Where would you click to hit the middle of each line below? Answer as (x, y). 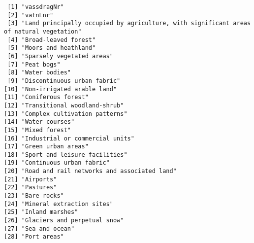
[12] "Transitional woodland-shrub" (64, 105)
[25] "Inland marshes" (41, 212)
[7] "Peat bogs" (34, 64)
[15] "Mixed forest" (38, 130)
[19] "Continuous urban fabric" (57, 163)
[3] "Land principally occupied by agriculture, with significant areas (129, 23)
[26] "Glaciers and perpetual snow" (64, 221)
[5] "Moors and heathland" (52, 48)
